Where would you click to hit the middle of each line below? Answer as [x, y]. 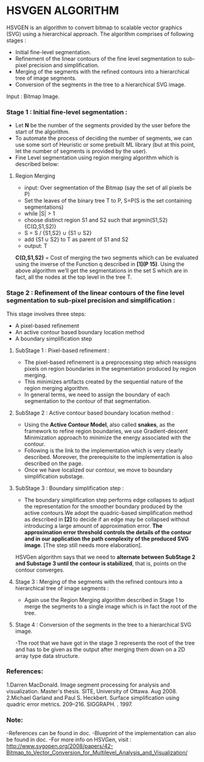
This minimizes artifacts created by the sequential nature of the [104, 382]
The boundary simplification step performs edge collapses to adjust [109, 500]
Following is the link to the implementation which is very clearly [104, 450]
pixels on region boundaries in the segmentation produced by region [110, 368]
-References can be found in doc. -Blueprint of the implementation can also [101, 733]
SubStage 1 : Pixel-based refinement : [62, 350]
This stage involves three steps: [46, 313]
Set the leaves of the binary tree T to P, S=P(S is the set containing [108, 201]
